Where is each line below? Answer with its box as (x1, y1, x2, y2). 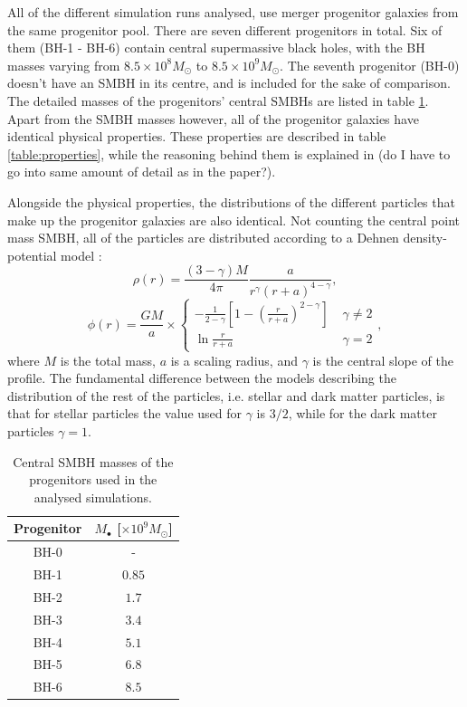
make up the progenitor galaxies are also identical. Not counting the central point (7, 210, 461, 229)
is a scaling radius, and (170, 350, 298, 369)
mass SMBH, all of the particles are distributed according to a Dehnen (7, 228, 399, 247)
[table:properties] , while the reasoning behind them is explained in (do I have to (7, 144, 451, 163)
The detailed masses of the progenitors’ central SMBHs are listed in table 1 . (7, 91, 429, 110)
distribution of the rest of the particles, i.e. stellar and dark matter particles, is (7, 386, 445, 405)
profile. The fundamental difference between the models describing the (7, 368, 396, 387)
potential (7, 245, 57, 264)
